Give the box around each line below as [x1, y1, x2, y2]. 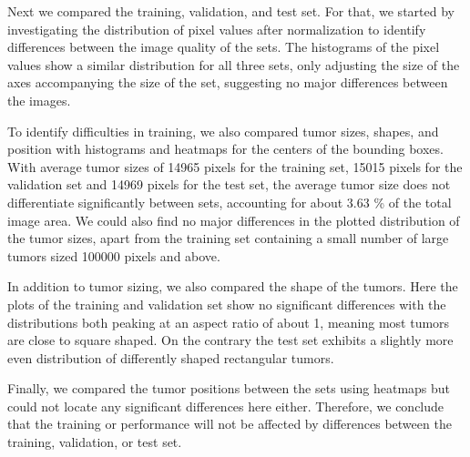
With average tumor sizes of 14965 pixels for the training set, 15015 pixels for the [7, 157, 463, 176]
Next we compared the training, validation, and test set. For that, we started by [7, 2, 455, 20]
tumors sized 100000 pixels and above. [7, 246, 220, 265]
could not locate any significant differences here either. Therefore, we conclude [7, 396, 444, 415]
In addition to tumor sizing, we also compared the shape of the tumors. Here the [7, 277, 458, 296]
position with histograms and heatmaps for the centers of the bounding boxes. [7, 139, 444, 158]
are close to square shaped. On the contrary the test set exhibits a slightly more [7, 330, 454, 350]
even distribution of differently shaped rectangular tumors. [7, 348, 334, 367]
